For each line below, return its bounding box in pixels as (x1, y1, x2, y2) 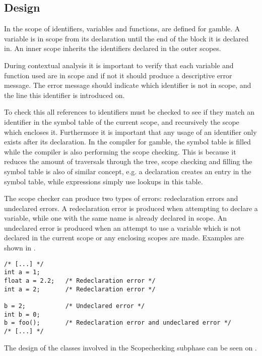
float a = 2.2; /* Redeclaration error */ (4, 277, 156, 284)
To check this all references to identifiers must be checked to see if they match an (4, 107, 255, 117)
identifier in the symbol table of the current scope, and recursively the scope (4, 116, 239, 127)
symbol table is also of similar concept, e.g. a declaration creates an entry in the (4, 166, 251, 176)
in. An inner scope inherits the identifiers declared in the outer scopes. (4, 43, 221, 54)
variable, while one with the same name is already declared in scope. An (4, 213, 227, 223)
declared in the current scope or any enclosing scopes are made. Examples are (4, 232, 244, 243)
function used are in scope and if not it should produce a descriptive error (4, 70, 232, 80)
